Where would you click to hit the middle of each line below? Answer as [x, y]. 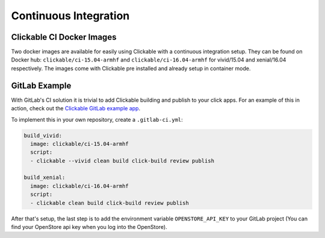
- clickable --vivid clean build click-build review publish [122, 161]
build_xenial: [45, 177]
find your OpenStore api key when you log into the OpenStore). [89, 227]
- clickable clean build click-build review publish [110, 203]
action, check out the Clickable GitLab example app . [76, 108]
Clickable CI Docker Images [64, 37]
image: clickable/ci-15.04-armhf [79, 144]
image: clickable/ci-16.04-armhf [79, 186]
